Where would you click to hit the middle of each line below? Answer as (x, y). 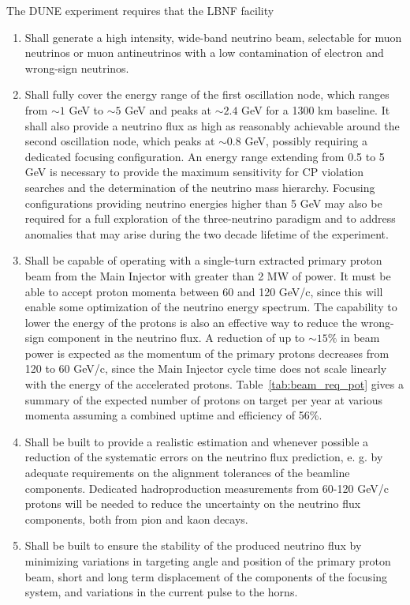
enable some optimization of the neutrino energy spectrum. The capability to (211, 307)
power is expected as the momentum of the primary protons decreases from (207, 353)
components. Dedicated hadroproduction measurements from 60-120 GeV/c (207, 488)
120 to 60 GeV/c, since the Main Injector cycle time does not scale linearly (206, 368)
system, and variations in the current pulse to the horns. (161, 592)
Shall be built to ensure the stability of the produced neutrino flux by (193, 545)
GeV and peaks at (168, 109)
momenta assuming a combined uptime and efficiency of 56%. (173, 415)
